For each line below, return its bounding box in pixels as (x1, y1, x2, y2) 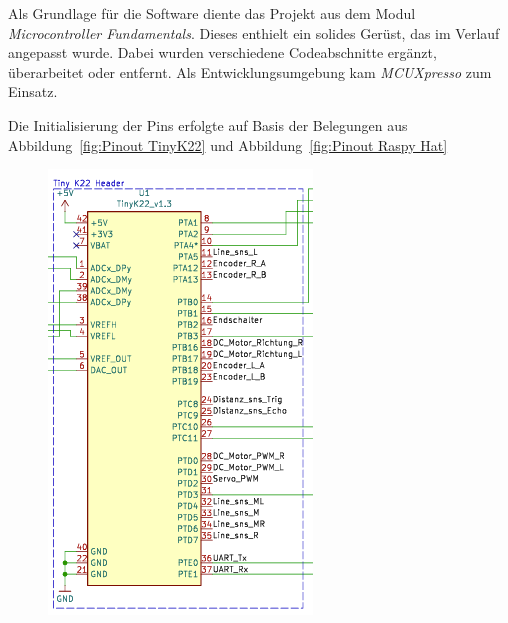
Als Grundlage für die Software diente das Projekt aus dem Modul (8, 3, 416, 23)
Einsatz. (8, 81, 58, 102)
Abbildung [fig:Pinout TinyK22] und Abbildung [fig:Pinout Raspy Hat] (8, 134, 448, 155)
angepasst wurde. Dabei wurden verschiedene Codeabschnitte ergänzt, (8, 42, 437, 63)
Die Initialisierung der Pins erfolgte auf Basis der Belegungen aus (8, 114, 408, 135)
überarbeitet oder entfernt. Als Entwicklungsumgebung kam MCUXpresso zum (8, 61, 492, 82)
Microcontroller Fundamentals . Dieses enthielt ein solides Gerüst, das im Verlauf (8, 22, 500, 43)
